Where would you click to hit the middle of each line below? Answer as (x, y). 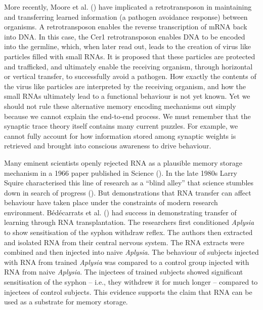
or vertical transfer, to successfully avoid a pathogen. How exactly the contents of (130, 76)
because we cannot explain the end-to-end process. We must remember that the (127, 116)
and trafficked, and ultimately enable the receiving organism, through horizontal (128, 66)
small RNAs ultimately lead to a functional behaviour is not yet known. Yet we (127, 96)
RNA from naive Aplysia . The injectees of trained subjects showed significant (124, 272)
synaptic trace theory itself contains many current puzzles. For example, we (121, 126)
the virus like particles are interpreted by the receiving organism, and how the (125, 86)
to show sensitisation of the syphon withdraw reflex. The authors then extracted (128, 232)
